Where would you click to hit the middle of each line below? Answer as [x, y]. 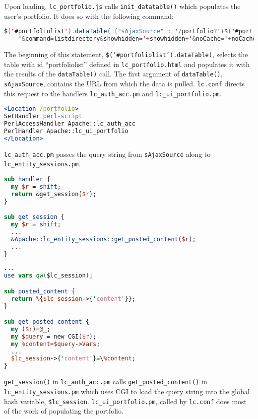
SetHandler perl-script [43, 116]
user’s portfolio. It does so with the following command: [89, 16]
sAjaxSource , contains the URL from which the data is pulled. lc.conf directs [125, 83]
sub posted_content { [40, 291]
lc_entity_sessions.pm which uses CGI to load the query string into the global [127, 391]
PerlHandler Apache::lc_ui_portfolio [66, 131]
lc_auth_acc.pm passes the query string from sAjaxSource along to [107, 154]
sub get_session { [34, 217]
